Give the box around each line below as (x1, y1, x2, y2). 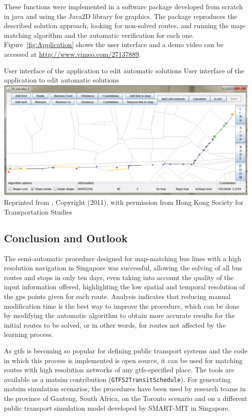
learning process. (4, 329, 53, 339)
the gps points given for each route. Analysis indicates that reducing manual (4, 291, 231, 301)
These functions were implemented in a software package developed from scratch (4, 1, 243, 11)
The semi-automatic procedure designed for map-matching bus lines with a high (4, 253, 242, 263)
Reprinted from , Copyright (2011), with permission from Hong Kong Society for (4, 197, 244, 207)
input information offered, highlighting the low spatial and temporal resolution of (4, 282, 245, 292)
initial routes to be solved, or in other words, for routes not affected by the (4, 319, 226, 330)
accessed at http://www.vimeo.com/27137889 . (4, 49, 141, 59)
